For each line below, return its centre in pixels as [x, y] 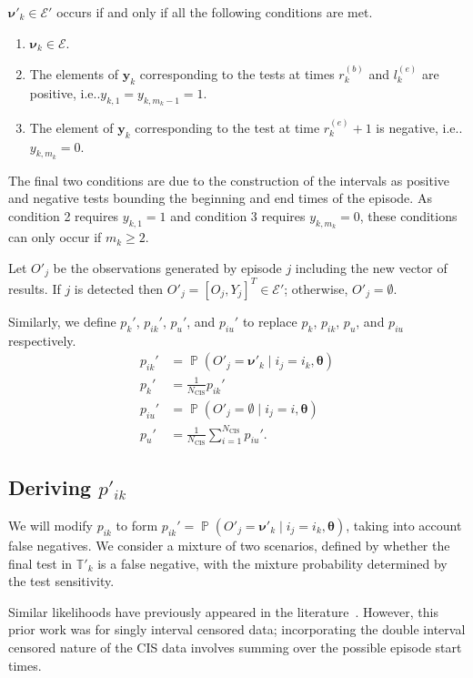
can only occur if [55, 237]
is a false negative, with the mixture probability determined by [272, 563]
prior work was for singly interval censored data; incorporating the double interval [237, 629]
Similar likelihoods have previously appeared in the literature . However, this [224, 611]
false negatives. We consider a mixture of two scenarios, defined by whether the [229, 545]
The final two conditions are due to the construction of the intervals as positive [229, 180]
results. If [35, 288]
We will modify [50, 525]
